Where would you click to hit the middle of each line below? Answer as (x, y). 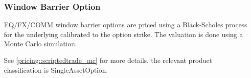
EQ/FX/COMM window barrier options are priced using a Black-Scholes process (125, 25)
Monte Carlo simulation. (41, 44)
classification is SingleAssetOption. (56, 69)
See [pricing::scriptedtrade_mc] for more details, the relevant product (108, 60)
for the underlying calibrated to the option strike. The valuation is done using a (124, 34)
